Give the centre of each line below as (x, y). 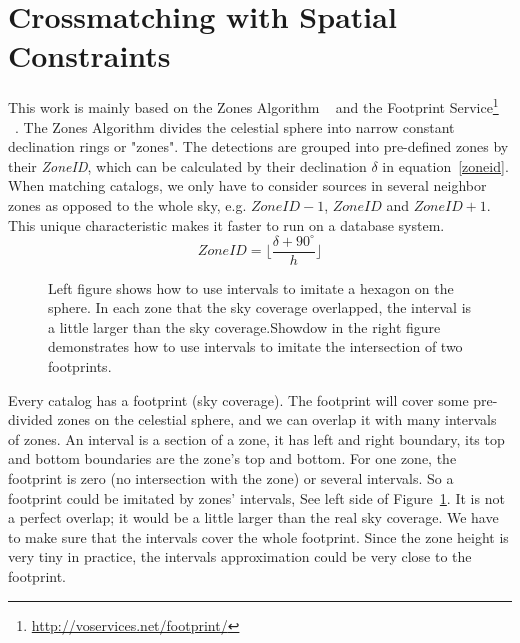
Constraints (89, 55)
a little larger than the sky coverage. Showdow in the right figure (244, 326)
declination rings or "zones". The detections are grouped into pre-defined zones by (258, 146)
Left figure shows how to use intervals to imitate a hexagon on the (251, 287)
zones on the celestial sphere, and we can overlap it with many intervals (277, 419)
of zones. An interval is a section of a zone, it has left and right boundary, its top (256, 438)
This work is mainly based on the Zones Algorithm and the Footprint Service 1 (253, 105)
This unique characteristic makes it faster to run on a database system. (226, 224)
